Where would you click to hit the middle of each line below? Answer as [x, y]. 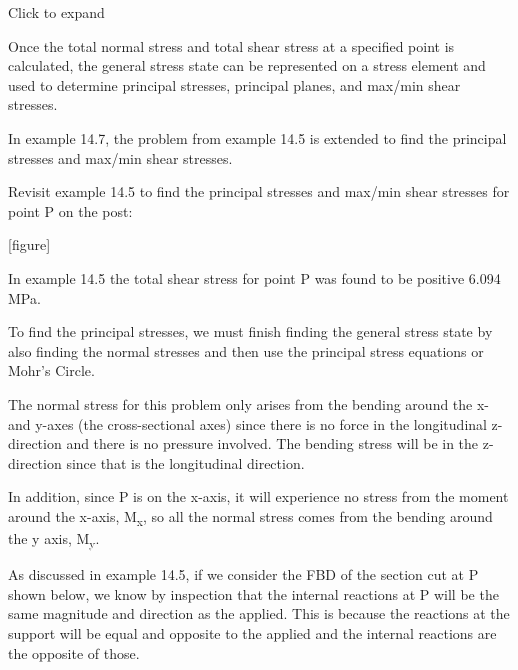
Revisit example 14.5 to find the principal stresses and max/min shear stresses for [259, 191]
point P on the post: [70, 210]
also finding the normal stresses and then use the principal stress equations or [246, 350]
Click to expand [56, 12]
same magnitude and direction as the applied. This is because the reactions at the [259, 613]
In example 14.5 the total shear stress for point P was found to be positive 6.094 [254, 277]
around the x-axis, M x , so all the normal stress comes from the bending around [250, 517]
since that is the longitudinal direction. [185, 462]
